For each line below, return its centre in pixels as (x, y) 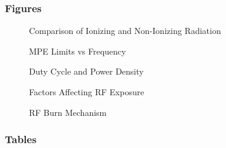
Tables (21, 139)
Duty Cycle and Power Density (86, 71)
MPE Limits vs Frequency (78, 51)
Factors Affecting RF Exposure (87, 92)
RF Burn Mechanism (68, 112)
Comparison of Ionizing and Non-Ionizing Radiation (125, 31)
